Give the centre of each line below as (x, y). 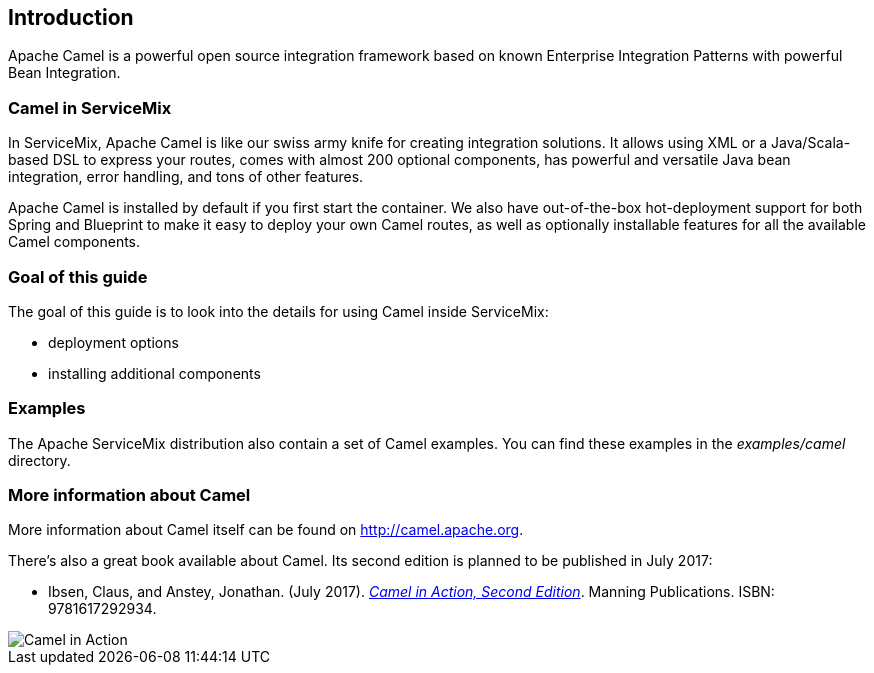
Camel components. (74, 242)
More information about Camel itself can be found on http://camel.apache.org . (266, 530)
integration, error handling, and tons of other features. (186, 177)
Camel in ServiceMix (90, 107)
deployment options (113, 342)
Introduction (71, 17)
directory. (39, 460)
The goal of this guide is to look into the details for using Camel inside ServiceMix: (278, 311)
